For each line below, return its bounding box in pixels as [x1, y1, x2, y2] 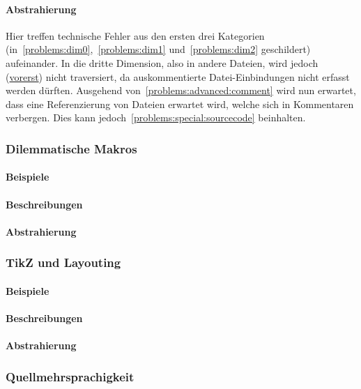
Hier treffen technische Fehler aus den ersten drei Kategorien [6, 28, 265, 43]
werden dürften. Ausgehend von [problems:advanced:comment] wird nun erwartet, [6, 83, 356, 98]
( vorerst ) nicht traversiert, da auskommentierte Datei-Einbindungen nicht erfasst [6, 69, 350, 84]
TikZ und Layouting [6, 254, 121, 271]
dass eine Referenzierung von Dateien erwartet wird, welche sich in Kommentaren [6, 96, 354, 111]
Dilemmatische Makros [6, 139, 137, 157]
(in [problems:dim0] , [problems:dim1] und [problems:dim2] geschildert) [6, 42, 311, 56]
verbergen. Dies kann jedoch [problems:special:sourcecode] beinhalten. [6, 110, 306, 125]
